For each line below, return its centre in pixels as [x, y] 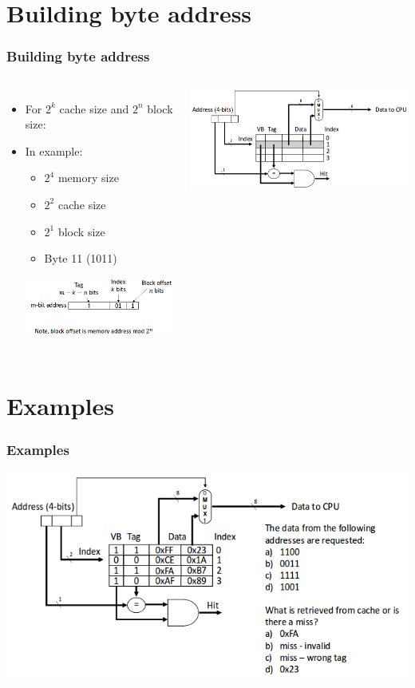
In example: [54, 150]
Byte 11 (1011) [81, 258]
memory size [88, 178]
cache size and [94, 108]
